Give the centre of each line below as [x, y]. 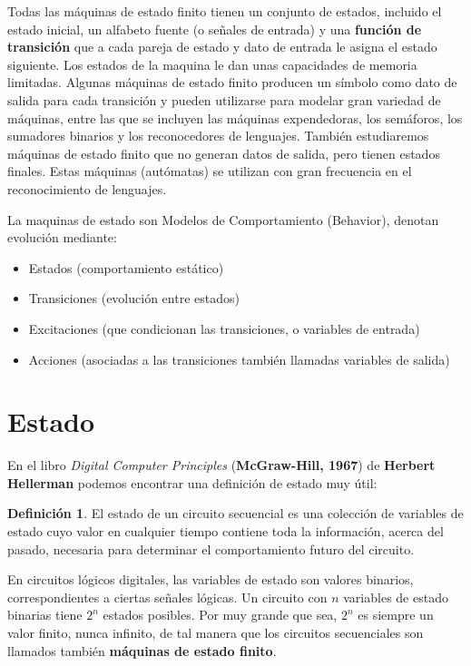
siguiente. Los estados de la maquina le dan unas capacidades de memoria [212, 64]
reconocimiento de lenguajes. [87, 188]
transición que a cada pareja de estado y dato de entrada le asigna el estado [222, 47]
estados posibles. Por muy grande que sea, [220, 615]
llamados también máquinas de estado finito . [142, 650]
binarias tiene [45, 615]
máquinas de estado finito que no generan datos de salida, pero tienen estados [224, 153]
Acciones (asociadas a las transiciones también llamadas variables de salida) [239, 359]
